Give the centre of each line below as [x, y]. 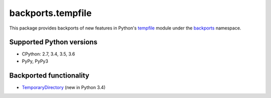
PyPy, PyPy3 [35, 61]
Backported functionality [49, 75]
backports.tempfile [50, 13]
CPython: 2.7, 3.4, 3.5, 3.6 [48, 54]
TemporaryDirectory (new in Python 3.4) [63, 87]
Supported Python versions [53, 42]
